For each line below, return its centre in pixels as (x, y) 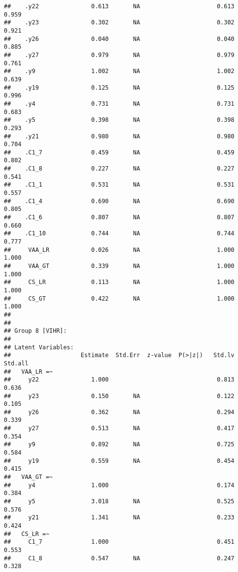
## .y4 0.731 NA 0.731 (119, 104)
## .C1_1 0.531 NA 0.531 (119, 185)
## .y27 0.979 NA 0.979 (119, 55)
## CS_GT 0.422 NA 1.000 (119, 298)
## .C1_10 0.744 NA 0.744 (119, 234)
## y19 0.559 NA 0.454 (119, 461)
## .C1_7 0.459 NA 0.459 (119, 152)
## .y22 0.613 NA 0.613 (119, 6)
